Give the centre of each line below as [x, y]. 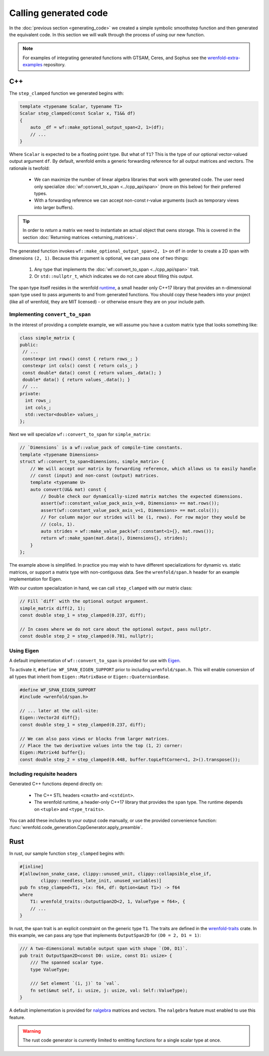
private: [30, 394]
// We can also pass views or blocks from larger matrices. [95, 739]
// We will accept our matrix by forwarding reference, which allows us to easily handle [143, 469]
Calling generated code [59, 13]
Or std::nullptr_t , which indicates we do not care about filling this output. [114, 276]
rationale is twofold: [29, 168]
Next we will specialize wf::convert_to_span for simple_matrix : [80, 434]
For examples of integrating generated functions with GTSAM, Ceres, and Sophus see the [115, 58]
